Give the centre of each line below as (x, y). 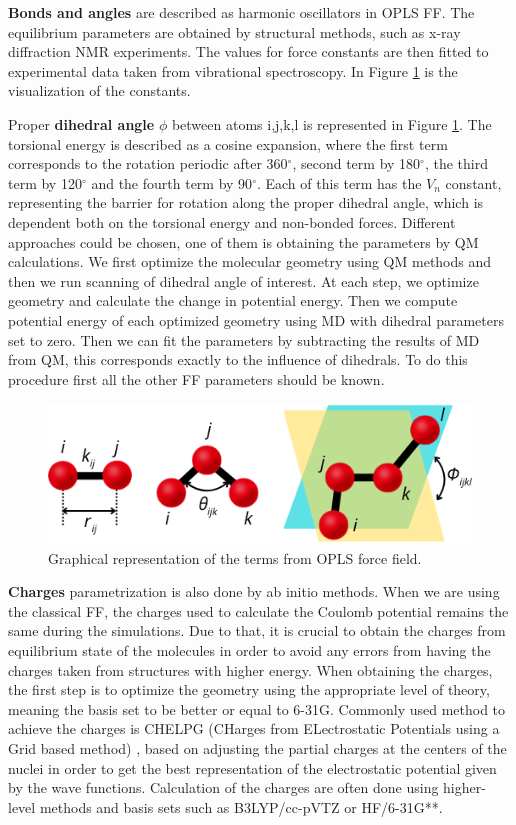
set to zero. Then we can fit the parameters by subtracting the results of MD (244, 339)
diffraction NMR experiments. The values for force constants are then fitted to (248, 51)
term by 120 (45, 182)
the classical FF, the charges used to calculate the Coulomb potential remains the (258, 610)
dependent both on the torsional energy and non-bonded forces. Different (232, 221)
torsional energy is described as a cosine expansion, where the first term (228, 143)
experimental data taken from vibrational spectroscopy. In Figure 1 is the (233, 70)
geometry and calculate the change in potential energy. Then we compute (233, 300)
